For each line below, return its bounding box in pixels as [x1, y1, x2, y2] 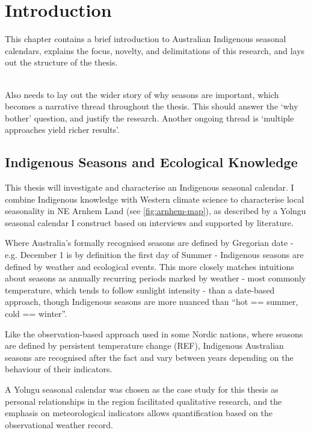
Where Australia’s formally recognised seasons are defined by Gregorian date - [5, 236, 294, 249]
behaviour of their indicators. [5, 363, 112, 375]
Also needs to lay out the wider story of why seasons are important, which [5, 88, 279, 100]
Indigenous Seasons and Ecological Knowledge [5, 153, 298, 171]
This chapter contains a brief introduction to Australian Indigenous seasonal [5, 32, 286, 45]
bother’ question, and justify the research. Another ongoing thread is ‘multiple [5, 111, 294, 124]
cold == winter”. [5, 307, 67, 320]
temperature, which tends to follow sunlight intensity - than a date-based [5, 283, 275, 296]
